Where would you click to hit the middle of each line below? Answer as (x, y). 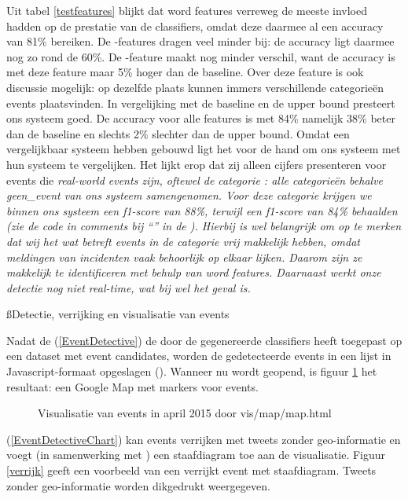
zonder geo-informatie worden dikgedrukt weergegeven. (138, 485)
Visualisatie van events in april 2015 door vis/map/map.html (185, 413)
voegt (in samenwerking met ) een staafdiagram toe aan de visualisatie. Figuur (196, 455)
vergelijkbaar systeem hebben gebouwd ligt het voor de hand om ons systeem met (204, 149)
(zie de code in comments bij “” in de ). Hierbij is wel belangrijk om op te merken (204, 226)
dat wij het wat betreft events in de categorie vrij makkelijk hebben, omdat (183, 241)
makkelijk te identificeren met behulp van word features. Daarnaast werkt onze (194, 272)
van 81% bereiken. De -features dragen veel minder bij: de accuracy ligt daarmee (200, 41)
